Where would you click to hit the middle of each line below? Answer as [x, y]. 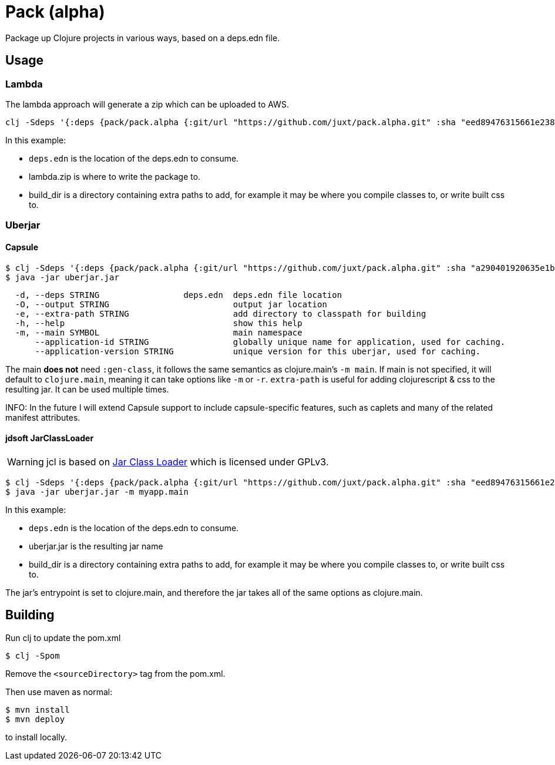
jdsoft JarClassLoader [50, 438]
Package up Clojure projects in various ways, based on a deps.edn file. [143, 38]
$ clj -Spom [33, 655]
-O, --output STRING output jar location [171, 304]
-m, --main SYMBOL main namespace [159, 332]
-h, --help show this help [159, 323]
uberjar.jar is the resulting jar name [96, 546]
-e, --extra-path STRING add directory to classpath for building [221, 313]
